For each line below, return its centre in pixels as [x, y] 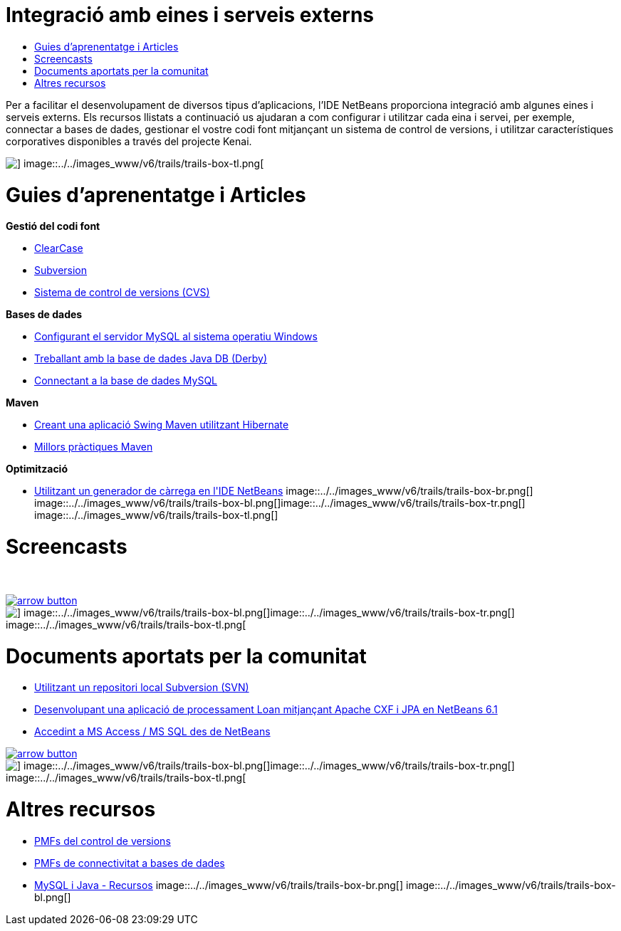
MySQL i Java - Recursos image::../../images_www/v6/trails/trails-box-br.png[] [219, 885]
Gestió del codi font [53, 226]
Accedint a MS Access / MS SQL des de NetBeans [152, 732]
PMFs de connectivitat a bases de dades [130, 863]
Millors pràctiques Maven [94, 447]
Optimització [37, 469]
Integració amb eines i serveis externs [190, 15]
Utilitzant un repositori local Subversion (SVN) [142, 688]
